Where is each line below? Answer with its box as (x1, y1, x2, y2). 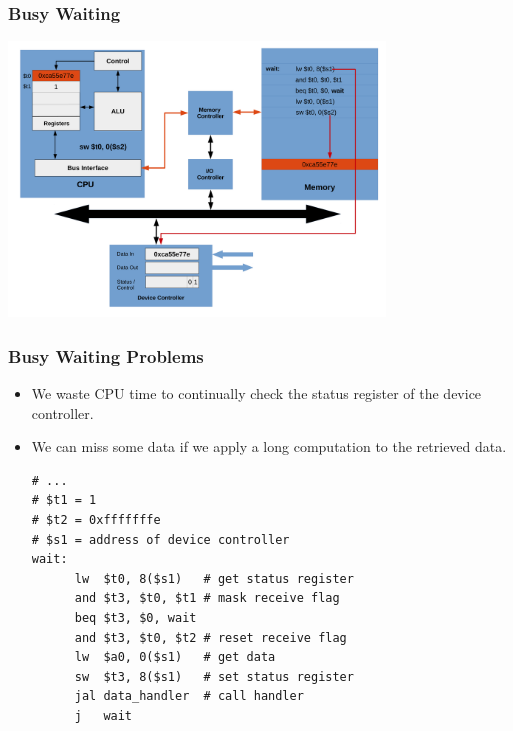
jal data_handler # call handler (74, 689, 304, 704)
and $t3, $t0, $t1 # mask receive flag (74, 591, 340, 606)
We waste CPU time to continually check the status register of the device (31, 383, 482, 404)
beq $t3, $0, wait (74, 611, 197, 626)
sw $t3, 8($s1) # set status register (74, 669, 354, 684)
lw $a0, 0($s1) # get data (74, 650, 276, 665)
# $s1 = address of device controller (31, 532, 290, 547)
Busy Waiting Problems (8, 343, 204, 368)
